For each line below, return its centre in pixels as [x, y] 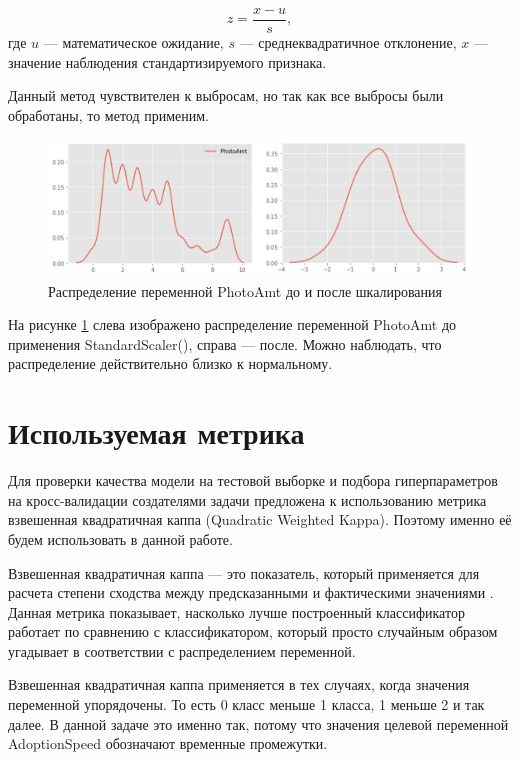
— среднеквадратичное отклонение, [348, 42]
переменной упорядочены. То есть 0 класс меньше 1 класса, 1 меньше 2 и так [246, 704]
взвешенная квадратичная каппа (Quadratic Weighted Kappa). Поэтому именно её [260, 519]
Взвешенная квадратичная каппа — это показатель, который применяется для [244, 572]
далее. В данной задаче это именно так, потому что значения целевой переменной [258, 723]
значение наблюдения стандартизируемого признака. [167, 61]
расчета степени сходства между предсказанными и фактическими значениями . [251, 592]
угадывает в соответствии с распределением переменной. [182, 650]
